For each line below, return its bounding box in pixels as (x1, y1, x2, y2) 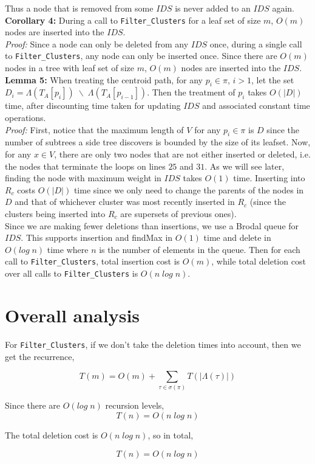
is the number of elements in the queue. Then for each (99, 243, 300, 255)
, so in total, (147, 429, 194, 441)
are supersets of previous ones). (120, 207, 237, 220)
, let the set (251, 73, 294, 86)
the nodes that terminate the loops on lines (5, 159, 166, 172)
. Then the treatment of (147, 86, 235, 99)
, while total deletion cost (211, 255, 306, 268)
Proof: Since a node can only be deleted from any (5, 37, 189, 50)
